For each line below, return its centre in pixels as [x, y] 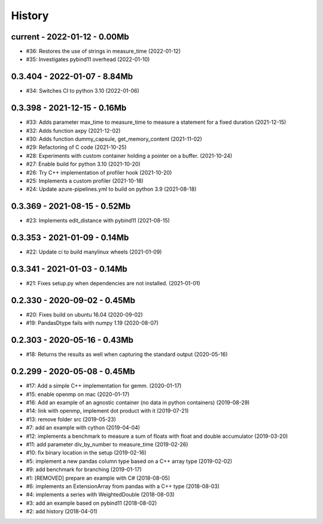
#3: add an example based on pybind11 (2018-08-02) [92, 503]
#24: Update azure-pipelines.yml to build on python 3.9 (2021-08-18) [111, 189]
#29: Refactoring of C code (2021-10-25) [76, 147]
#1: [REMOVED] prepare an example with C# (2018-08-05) [98, 478]
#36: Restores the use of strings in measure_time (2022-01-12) [103, 51]
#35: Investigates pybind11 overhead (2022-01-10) [88, 59]
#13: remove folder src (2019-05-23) [71, 419]
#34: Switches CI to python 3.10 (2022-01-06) [83, 91]
